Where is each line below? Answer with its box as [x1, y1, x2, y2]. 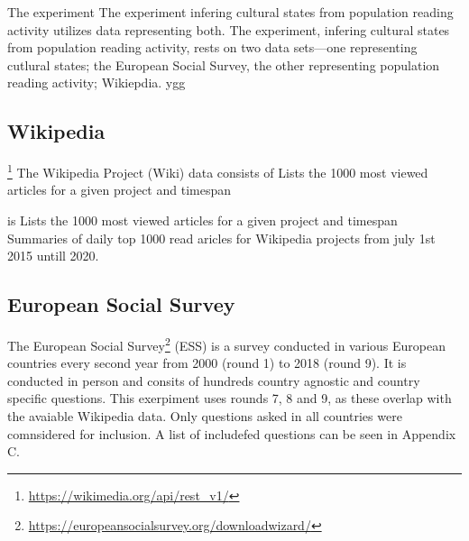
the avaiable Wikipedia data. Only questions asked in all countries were [7, 407, 402, 426]
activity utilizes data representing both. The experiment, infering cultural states [7, 20, 450, 39]
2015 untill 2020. [7, 246, 99, 265]
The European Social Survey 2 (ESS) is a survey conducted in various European [7, 334, 446, 354]
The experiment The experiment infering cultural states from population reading [7, 3, 454, 21]
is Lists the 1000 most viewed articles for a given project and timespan [7, 211, 398, 230]
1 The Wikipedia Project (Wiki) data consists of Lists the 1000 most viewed [7, 160, 428, 181]
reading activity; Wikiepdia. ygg [7, 73, 186, 92]
